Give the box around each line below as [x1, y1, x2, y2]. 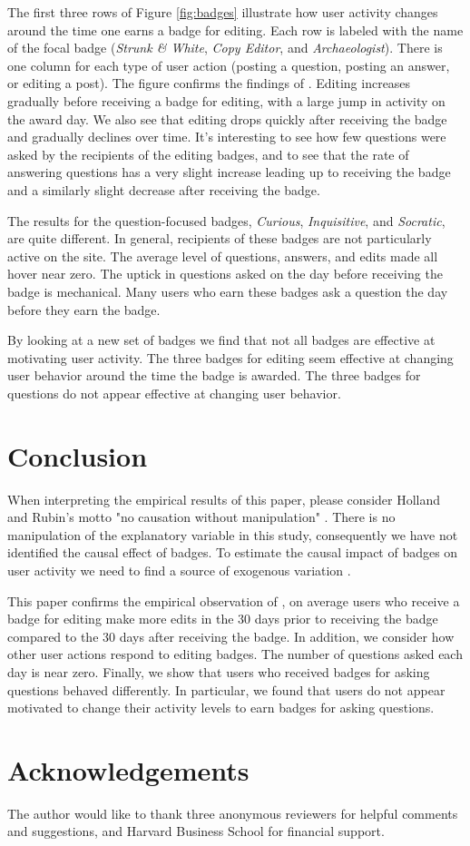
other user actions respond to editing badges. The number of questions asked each [7, 644, 463, 664]
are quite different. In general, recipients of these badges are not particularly [7, 229, 432, 248]
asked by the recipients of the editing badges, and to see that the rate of [7, 144, 409, 163]
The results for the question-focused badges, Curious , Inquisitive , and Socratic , [7, 211, 446, 230]
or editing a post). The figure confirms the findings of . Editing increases [7, 74, 411, 93]
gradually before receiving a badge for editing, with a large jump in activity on [7, 91, 446, 110]
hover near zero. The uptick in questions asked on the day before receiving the [7, 264, 443, 283]
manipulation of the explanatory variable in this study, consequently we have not [7, 525, 458, 544]
